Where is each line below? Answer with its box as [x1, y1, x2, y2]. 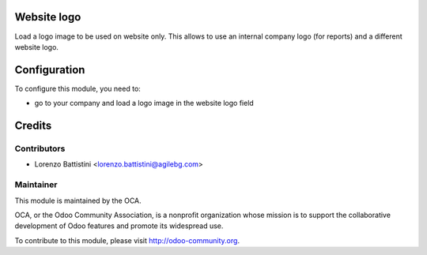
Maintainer [14, 179, 58, 190]
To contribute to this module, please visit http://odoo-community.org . [14, 235, 240, 245]
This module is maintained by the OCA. [14, 196, 142, 205]
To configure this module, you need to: [14, 84, 142, 93]
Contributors [14, 143, 66, 154]
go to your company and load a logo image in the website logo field [34, 99, 255, 108]
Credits [14, 119, 52, 133]
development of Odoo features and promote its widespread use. [14, 221, 224, 231]
